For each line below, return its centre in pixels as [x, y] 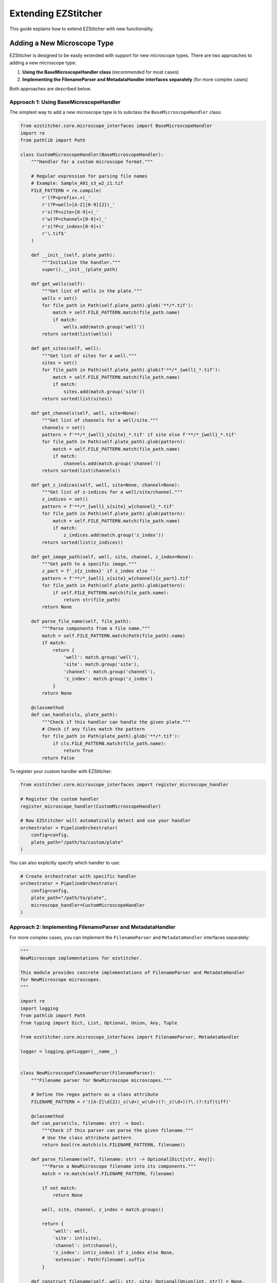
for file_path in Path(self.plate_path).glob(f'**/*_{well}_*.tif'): [131, 370]
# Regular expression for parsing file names [89, 176]
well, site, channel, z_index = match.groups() [103, 1209]
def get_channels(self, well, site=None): [85, 413]
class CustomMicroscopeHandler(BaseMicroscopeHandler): [92, 154]
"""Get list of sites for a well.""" [89, 356]
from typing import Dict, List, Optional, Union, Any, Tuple [99, 1023]
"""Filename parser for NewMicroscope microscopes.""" [101, 1080]
